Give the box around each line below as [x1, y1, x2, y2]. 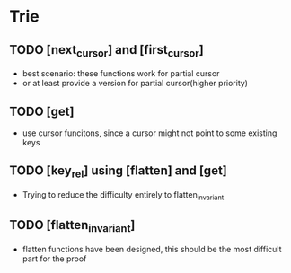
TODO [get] [9, 103, 75, 119]
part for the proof [22, 253, 87, 264]
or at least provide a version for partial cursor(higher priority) [22, 78, 249, 89]
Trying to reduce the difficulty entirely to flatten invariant [22, 189, 225, 202]
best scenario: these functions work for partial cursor [22, 68, 220, 79]
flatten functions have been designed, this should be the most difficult [22, 243, 282, 254]
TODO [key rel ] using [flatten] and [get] [9, 163, 227, 181]
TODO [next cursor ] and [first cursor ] [9, 42, 204, 59]
